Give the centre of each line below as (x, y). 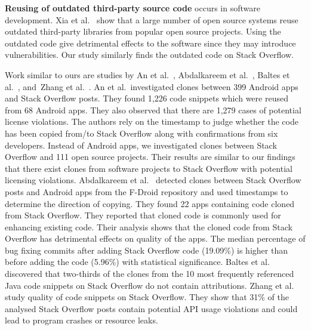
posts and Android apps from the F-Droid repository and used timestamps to (147, 191)
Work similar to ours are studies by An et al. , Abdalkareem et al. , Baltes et (147, 74)
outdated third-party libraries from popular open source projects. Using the (143, 31)
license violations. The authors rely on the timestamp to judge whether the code (152, 121)
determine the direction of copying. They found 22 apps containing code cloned (150, 203)
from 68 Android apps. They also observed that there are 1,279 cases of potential (153, 110)
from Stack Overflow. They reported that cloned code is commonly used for (143, 215)
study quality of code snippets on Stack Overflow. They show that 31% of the (147, 297)
